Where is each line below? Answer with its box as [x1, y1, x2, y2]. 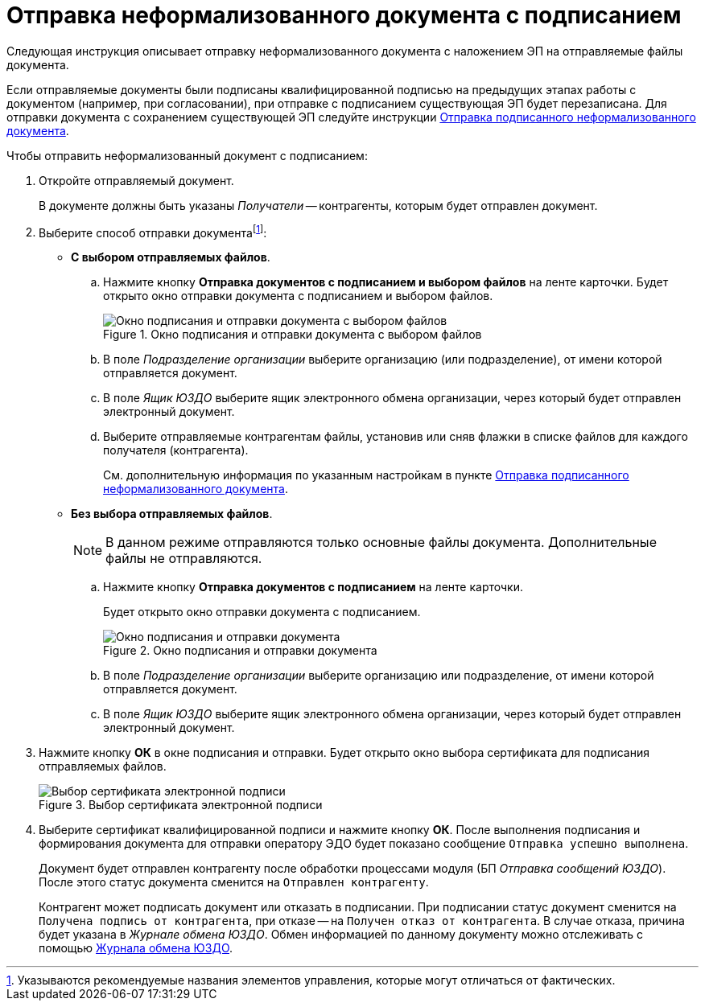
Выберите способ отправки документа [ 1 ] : [39, 223, 267, 240]
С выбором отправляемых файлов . [71, 250, 270, 265]
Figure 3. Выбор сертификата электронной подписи [39, 798, 323, 812]
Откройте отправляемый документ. [39, 173, 234, 187]
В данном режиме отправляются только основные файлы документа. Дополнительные [105, 534, 657, 551]
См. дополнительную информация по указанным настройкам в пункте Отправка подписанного [103, 468, 629, 483]
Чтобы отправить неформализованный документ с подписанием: [6, 148, 368, 162]
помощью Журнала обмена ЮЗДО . [39, 941, 233, 956]
